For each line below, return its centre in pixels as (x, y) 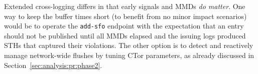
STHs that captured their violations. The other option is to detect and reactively (129, 45)
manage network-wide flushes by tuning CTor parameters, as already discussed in (129, 55)
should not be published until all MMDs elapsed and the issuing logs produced (125, 35)
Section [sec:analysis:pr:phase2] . (53, 65)
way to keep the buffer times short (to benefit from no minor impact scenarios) (125, 16)
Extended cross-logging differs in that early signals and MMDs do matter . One (125, 6)
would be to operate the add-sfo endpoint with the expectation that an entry (124, 26)
